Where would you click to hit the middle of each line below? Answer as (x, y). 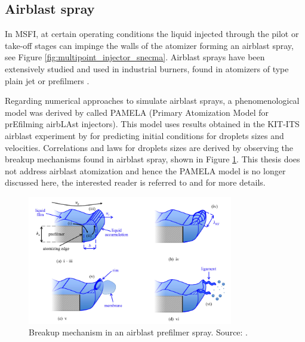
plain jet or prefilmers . (47, 80)
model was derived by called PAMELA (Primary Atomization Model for (137, 112)
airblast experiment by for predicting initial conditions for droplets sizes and (144, 135)
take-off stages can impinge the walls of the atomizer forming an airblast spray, (149, 45)
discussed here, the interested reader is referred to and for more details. (135, 182)
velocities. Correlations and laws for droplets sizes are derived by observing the (149, 147)
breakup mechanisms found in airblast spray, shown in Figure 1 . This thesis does (152, 159)
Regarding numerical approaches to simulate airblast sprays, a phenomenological (152, 101)
